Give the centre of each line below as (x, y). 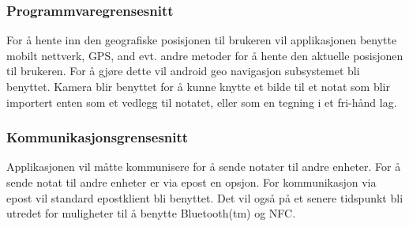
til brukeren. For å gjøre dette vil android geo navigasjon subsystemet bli (183, 71)
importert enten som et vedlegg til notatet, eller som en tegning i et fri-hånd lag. (202, 102)
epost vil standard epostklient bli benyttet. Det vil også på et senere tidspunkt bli (205, 197)
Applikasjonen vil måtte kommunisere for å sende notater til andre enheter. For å (204, 166)
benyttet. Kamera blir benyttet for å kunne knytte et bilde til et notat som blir (198, 86)
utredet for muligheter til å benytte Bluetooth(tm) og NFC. (151, 213)
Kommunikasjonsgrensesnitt (98, 137)
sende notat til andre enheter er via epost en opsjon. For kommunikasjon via (191, 182)
